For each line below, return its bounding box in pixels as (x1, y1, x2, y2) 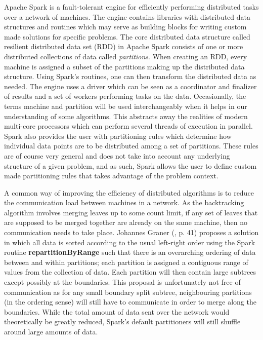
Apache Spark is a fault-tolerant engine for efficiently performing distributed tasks (4, 2, 259, 12)
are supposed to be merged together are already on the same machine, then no (4, 217, 248, 228)
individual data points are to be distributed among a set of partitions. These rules (4, 140, 258, 151)
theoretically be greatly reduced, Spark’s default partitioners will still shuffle (4, 316, 241, 327)
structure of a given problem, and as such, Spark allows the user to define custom (4, 160, 257, 171)
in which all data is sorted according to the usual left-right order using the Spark (4, 237, 255, 247)
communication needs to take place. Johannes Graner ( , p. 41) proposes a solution (4, 227, 259, 238)
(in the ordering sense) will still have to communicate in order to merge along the (4, 296, 256, 307)
